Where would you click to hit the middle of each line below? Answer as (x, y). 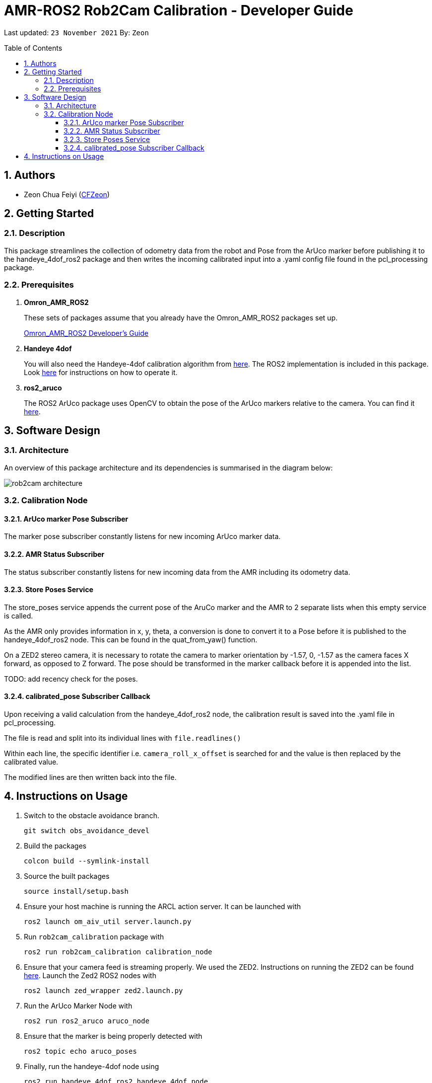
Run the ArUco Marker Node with (78, 1006)
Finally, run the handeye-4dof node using (92, 1066)
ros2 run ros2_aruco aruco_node (87, 1021)
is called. (19, 616)
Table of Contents (33, 48)
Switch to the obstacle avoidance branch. (92, 815)
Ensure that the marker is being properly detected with (113, 1036)
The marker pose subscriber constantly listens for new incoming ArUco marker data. (143, 537)
